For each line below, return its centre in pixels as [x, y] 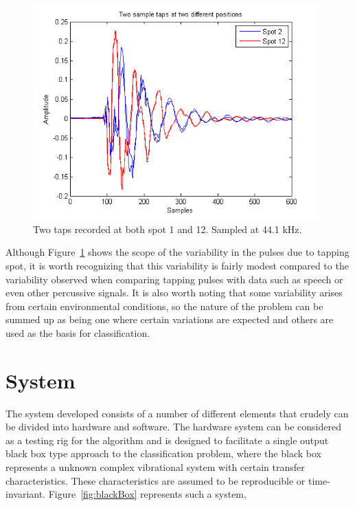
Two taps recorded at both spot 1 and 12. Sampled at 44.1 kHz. [168, 229]
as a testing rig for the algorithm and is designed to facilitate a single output [167, 440]
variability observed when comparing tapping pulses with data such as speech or [174, 279]
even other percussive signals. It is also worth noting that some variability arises [174, 293]
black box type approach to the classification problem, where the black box [163, 453]
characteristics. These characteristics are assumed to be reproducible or [156, 480]
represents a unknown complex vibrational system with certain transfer [155, 467]
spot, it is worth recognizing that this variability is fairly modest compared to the [177, 266]
